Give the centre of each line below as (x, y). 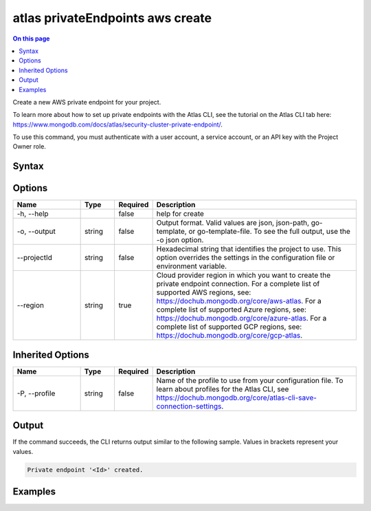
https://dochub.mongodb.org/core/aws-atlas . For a (239, 301)
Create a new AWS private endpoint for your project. (87, 102)
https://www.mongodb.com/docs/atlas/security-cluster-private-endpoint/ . (118, 124)
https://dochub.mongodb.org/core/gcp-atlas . (229, 336)
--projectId (35, 258)
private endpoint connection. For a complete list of (238, 284)
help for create (180, 214)
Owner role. (29, 146)
